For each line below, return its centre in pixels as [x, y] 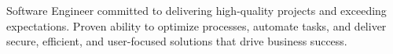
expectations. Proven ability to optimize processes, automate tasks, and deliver [196, 25]
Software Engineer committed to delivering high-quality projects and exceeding [196, 10]
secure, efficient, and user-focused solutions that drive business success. [177, 41]
